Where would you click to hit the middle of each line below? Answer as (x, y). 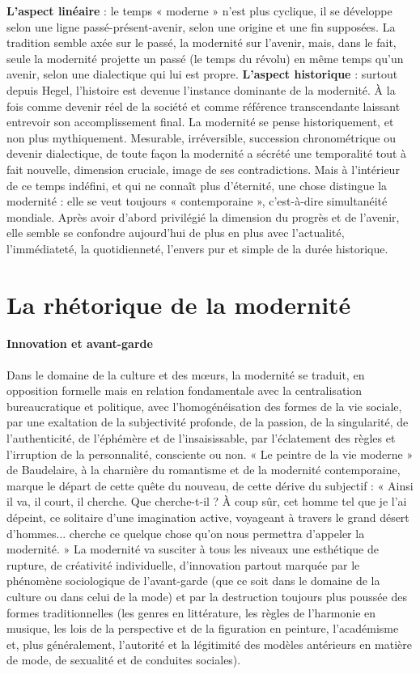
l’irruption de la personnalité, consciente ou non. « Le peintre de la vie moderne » (210, 454)
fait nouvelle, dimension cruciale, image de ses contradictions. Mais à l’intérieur (203, 169)
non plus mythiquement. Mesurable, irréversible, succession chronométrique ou (201, 137)
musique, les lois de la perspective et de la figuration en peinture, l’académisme (203, 628)
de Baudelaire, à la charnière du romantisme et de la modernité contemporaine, (204, 470)
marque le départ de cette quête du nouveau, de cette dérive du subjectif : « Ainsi (210, 485)
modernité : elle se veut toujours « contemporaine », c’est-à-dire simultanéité (197, 201)
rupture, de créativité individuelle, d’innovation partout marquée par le (183, 564)
